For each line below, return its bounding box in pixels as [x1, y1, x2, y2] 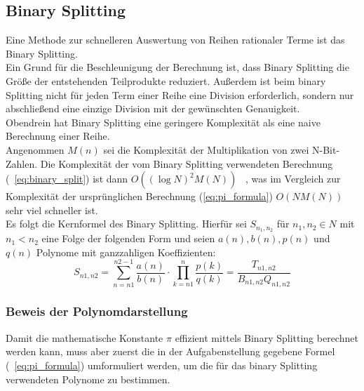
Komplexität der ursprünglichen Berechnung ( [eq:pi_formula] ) [6, 189, 273, 204]
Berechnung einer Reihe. [6, 128, 110, 143]
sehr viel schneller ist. [6, 202, 98, 217]
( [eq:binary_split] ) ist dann [6, 171, 128, 186]
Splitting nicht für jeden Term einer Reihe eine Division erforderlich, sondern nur [6, 87, 354, 102]
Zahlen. [6, 156, 38, 171]
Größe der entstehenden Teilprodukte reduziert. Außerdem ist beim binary [6, 73, 326, 88]
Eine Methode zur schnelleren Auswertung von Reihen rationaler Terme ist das [6, 32, 345, 47]
